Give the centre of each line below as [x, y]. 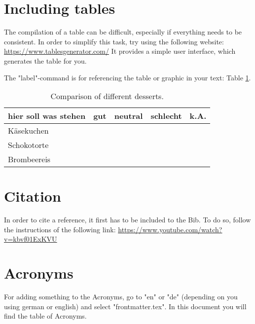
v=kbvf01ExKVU [31, 239]
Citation [33, 196]
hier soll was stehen [47, 116]
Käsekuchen [28, 131]
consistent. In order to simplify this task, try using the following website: [114, 41]
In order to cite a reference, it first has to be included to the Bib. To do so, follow [127, 220]
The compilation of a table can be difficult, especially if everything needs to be [123, 32]
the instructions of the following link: [60, 229]
